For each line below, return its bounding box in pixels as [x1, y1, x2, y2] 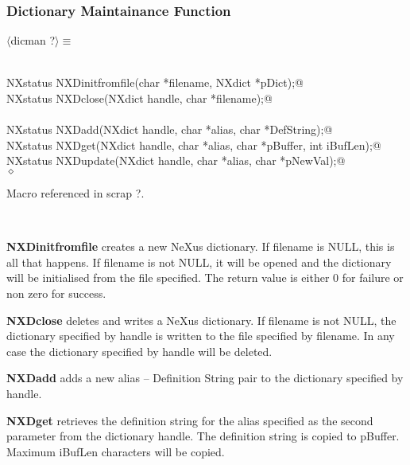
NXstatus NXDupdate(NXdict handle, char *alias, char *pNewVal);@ [6, 152, 346, 169]
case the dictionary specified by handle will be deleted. [6, 342, 273, 359]
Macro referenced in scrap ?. [6, 184, 145, 201]
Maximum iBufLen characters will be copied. [6, 443, 225, 459]
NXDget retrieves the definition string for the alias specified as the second [6, 412, 373, 428]
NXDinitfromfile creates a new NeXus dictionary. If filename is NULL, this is [6, 238, 395, 255]
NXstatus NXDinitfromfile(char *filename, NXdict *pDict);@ [6, 74, 304, 91]
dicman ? [10, 32, 56, 49]
